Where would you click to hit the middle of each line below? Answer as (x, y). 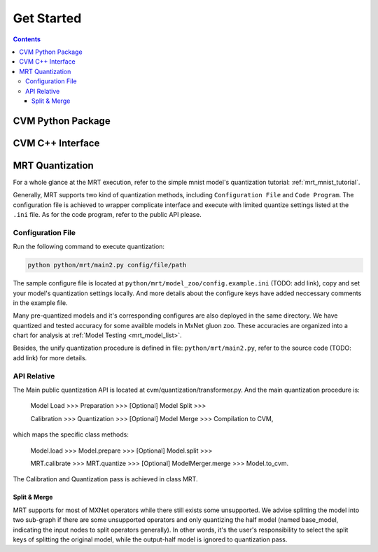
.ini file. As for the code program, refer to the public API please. (107, 214)
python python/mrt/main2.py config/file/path (107, 265)
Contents (27, 39)
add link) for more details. (50, 358)
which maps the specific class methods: (71, 434)
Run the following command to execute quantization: (89, 247)
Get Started (47, 18)
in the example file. (40, 303)
